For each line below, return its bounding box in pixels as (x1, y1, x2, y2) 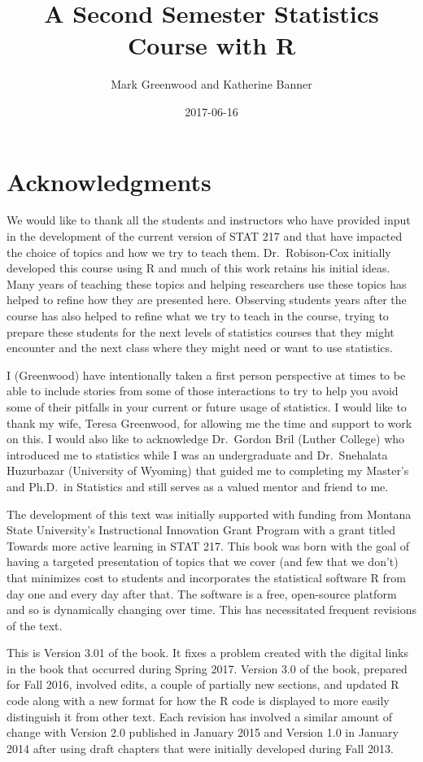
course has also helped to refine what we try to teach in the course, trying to (7, 307, 389, 324)
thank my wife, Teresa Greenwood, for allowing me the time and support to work (7, 414, 412, 431)
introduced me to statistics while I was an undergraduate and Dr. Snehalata (7, 446, 388, 463)
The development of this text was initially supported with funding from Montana (7, 505, 412, 522)
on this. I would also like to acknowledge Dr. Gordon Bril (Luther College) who (7, 430, 405, 447)
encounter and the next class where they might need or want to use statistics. (7, 339, 393, 356)
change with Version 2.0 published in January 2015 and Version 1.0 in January (7, 724, 399, 741)
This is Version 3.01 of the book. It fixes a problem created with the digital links (7, 644, 409, 661)
